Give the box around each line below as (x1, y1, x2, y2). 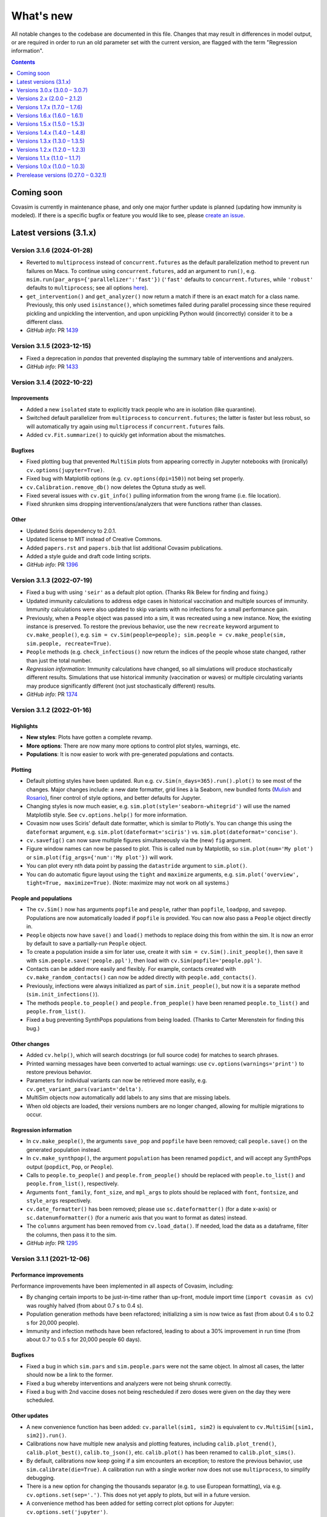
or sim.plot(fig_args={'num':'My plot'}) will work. (26, 853, 174, 861)
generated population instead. (26, 1146, 102, 1153)
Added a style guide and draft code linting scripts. (26, 552, 151, 559)
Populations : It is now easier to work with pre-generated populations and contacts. (26, 750, 234, 758)
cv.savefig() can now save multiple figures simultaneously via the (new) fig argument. (26, 837, 253, 844)
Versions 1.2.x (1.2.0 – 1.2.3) (16, 146, 86, 153)
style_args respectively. (26, 1197, 92, 1204)
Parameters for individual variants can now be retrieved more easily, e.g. (26, 1077, 207, 1084)
